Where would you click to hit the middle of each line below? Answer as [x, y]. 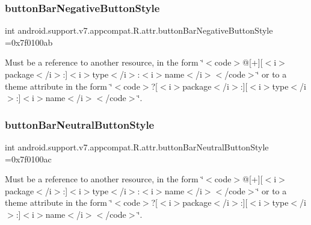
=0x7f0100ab [29, 42]
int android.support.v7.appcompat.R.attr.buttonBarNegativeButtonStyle [139, 30]
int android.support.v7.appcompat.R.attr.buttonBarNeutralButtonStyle [137, 147]
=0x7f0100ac [28, 159]
